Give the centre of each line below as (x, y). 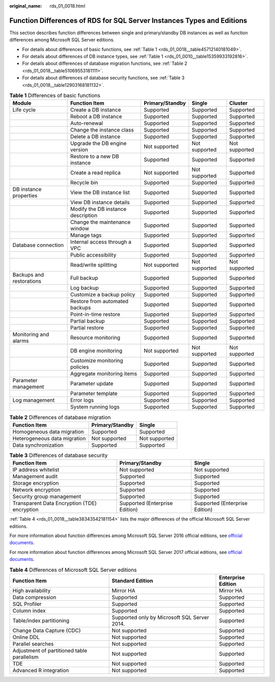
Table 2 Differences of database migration (60, 417)
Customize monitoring (97, 361)
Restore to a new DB (94, 157)
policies (79, 367)
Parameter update (92, 384)
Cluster (239, 103)
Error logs (82, 400)
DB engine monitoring (96, 351)
